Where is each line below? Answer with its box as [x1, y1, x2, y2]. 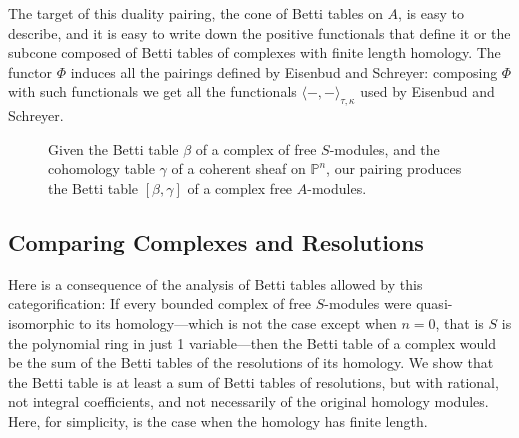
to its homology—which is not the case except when [78, 312, 397, 333]
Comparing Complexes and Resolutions [8, 226, 424, 257]
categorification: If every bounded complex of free [8, 293, 312, 314]
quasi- [416, 293, 453, 314]
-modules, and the [329, 138, 440, 159]
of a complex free [187, 177, 293, 198]
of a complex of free [195, 138, 317, 159]
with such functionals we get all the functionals [8, 81, 297, 102]
